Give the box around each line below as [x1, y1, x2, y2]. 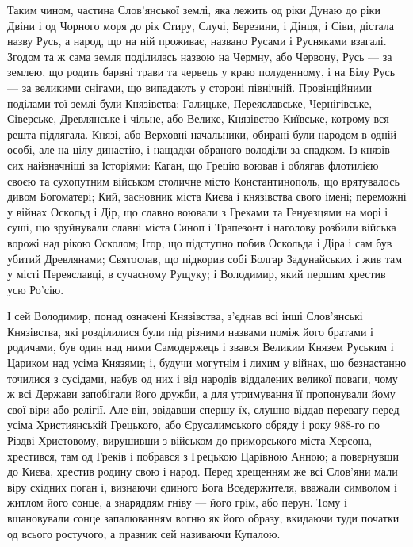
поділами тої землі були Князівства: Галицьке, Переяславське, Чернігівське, [7, 94, 373, 111]
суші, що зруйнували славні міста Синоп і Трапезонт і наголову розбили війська [7, 219, 396, 235]
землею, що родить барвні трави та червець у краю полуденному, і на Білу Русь [7, 63, 396, 80]
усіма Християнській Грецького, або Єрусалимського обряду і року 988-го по [7, 416, 380, 433]
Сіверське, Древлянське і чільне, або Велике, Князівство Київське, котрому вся [7, 110, 389, 127]
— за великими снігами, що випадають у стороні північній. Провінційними [7, 78, 373, 95]
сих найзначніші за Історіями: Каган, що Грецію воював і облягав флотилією [7, 156, 379, 173]
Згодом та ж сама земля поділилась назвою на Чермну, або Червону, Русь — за [7, 48, 392, 64]
